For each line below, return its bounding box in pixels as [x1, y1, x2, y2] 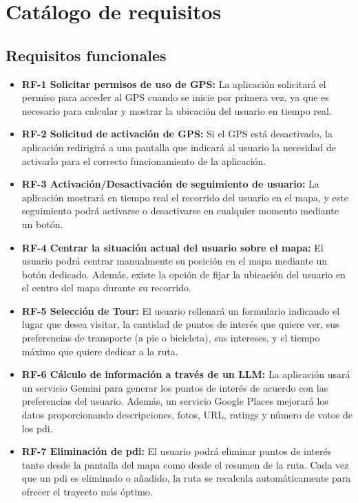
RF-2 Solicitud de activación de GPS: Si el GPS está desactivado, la [21, 126, 333, 141]
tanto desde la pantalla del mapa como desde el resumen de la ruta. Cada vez [21, 457, 349, 471]
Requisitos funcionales [6, 44, 167, 65]
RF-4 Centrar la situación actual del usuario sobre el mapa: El [21, 240, 324, 254]
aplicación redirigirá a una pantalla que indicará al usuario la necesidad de [21, 139, 336, 154]
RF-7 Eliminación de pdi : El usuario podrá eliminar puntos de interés [21, 444, 332, 458]
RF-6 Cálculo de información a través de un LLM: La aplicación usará [21, 367, 350, 381]
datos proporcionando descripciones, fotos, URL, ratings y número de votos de [21, 407, 352, 422]
